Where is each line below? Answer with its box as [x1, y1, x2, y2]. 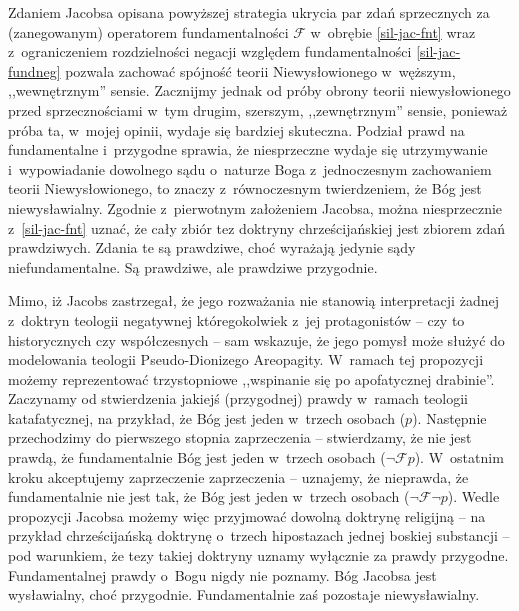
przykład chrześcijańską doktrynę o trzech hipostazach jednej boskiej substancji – [8, 525, 510, 546]
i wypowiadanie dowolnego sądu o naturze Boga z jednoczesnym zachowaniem [8, 158, 492, 179]
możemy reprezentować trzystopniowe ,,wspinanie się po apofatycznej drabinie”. [8, 368, 495, 389]
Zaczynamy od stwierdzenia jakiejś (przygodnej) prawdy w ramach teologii [8, 388, 468, 409]
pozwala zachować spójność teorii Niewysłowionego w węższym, [65, 60, 456, 81]
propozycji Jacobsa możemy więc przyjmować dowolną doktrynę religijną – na [8, 505, 486, 526]
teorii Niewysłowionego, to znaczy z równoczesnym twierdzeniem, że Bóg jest [8, 178, 482, 199]
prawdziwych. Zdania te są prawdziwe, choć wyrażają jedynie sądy [8, 237, 416, 258]
